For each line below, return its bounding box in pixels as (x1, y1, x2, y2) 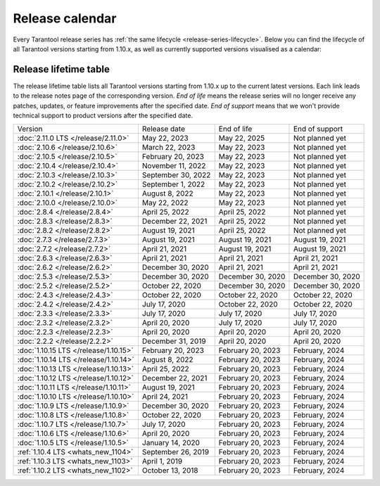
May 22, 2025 (218, 134, 265, 143)
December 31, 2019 (141, 336, 207, 346)
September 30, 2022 (141, 170, 211, 180)
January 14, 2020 (141, 438, 201, 448)
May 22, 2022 (141, 198, 189, 207)
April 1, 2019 (141, 456, 183, 466)
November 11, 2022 (141, 161, 206, 171)
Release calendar (13, 11, 117, 26)
